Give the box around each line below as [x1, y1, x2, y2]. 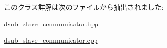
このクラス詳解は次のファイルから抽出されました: [4, 2, 164, 12]
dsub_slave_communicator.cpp [4, 35, 98, 45]
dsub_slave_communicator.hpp [4, 18, 99, 28]
